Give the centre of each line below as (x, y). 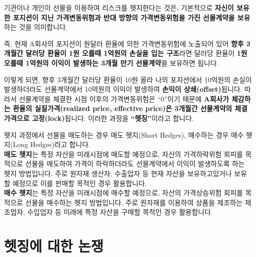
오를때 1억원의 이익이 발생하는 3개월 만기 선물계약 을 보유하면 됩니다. (111, 62)
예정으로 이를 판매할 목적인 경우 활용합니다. (80, 183)
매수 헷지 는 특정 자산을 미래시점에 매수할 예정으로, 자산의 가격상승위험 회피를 (124, 193)
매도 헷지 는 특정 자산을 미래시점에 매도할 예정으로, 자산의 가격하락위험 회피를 (124, 154)
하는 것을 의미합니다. (36, 27)
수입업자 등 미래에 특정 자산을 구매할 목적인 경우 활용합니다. (120, 212)
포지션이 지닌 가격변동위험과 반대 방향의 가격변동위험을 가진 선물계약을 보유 (132, 17)
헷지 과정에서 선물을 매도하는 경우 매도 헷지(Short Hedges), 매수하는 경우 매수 (124, 134)
